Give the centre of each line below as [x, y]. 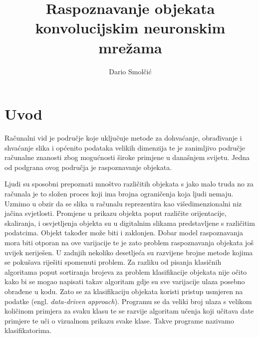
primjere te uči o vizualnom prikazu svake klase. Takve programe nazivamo [119, 320]
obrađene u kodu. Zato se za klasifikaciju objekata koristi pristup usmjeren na [124, 291]
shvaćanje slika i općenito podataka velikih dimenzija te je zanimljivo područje [125, 147]
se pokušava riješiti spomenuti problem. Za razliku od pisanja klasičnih [113, 262]
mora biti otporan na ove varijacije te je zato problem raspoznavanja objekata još [129, 242]
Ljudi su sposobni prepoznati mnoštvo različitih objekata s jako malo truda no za [129, 184]
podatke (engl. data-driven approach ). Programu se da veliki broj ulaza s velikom [128, 301]
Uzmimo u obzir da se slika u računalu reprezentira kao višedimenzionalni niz [123, 203]
